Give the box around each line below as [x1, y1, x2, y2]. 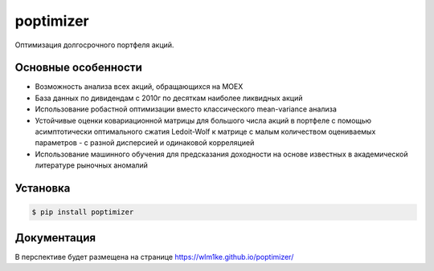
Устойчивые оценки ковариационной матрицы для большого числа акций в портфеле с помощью [35, 115, 372, 125]
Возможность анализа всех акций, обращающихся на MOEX [35, 82, 244, 91]
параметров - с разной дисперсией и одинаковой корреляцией [35, 138, 255, 148]
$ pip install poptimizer [31, 208, 134, 216]
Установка [14, 181, 71, 195]
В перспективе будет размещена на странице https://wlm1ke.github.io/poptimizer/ [14, 252, 294, 261]
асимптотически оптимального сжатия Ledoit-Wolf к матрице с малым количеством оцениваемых [35, 127, 376, 136]
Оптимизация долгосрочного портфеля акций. [14, 40, 174, 50]
